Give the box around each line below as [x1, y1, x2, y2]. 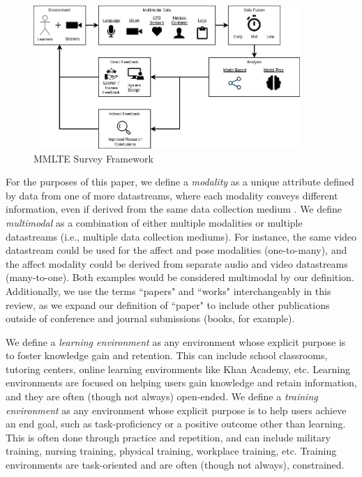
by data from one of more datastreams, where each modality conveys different [6, 188, 338, 202]
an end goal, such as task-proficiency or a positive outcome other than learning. [6, 416, 346, 431]
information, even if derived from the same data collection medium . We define [6, 202, 342, 216]
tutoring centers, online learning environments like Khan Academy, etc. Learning [6, 361, 351, 376]
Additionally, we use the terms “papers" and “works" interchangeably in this [6, 283, 331, 298]
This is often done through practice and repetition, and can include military [6, 430, 331, 444]
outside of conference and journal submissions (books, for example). [6, 311, 295, 326]
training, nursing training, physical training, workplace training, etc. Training [6, 444, 337, 458]
